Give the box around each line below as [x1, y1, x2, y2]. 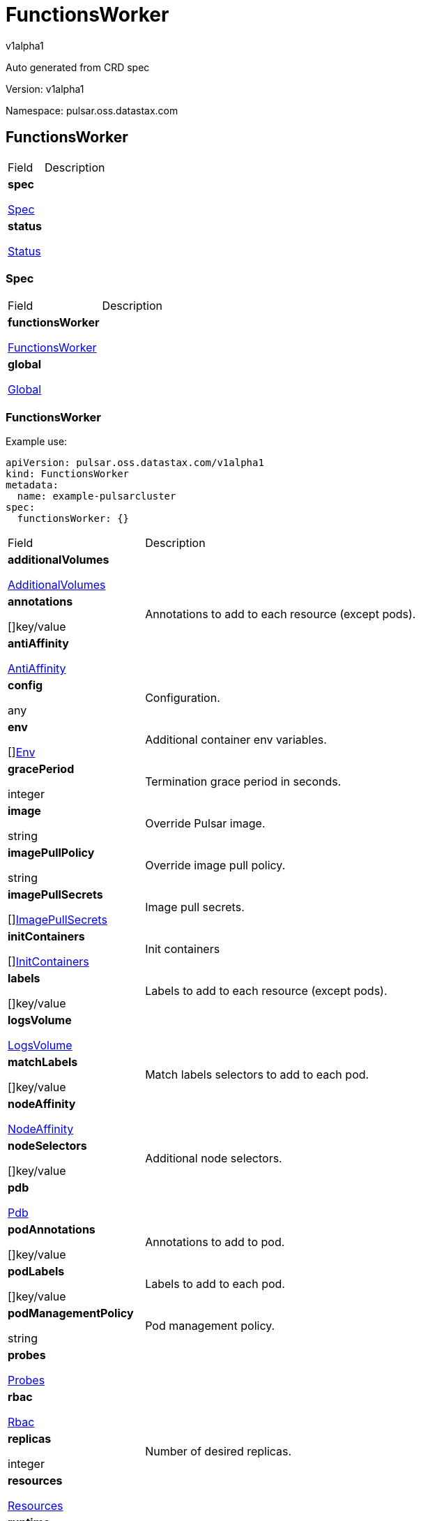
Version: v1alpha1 [6, 82, 84, 95]
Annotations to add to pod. [145, 1235, 285, 1250]
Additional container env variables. [145, 733, 327, 747]
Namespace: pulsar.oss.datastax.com [6, 104, 178, 117]
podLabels [8, 1264, 65, 1279]
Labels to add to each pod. [145, 1277, 285, 1291]
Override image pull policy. [145, 858, 286, 873]
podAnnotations [8, 1222, 95, 1237]
